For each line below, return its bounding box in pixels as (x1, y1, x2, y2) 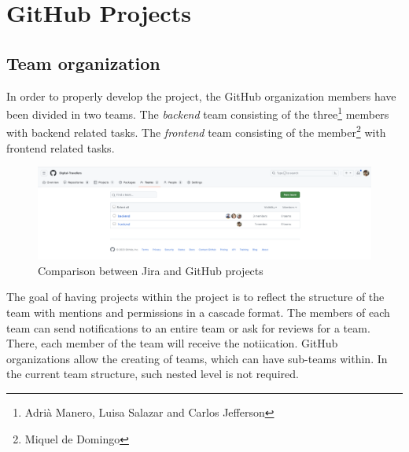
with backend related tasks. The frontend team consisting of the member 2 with (6, 122, 386, 141)
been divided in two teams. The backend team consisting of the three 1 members (6, 104, 389, 122)
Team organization (6, 50, 160, 75)
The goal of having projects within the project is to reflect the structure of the (6, 288, 385, 305)
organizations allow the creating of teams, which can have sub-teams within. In (6, 350, 388, 366)
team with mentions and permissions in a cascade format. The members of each (6, 304, 390, 321)
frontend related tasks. (6, 139, 115, 156)
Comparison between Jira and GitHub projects (38, 262, 263, 278)
